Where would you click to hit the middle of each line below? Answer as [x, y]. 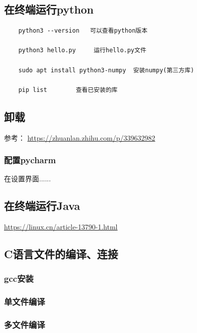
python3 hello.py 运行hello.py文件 [82, 50]
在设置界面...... [28, 179]
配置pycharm [30, 160]
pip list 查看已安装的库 [68, 90]
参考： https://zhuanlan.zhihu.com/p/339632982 [80, 137]
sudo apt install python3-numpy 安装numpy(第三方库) [106, 70]
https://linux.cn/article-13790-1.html [61, 227]
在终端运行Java [42, 206]
